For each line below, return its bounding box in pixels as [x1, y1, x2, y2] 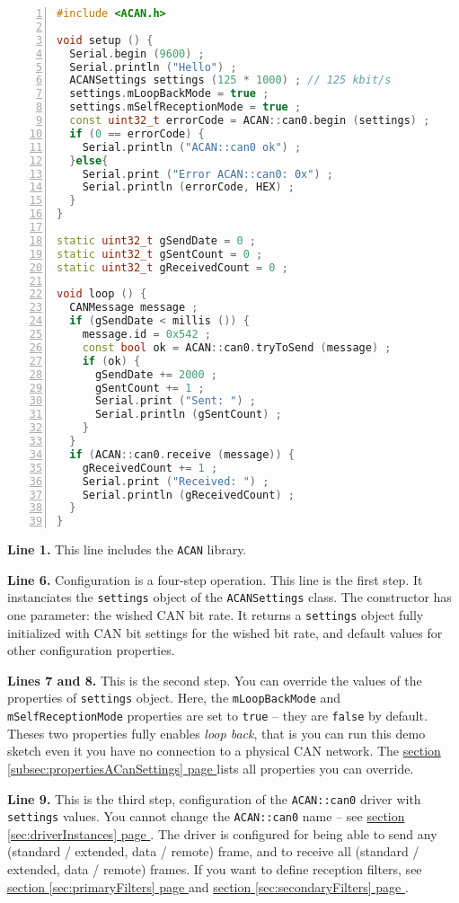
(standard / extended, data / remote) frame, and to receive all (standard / [7, 842, 419, 861]
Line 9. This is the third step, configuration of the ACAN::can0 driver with [7, 789, 421, 808]
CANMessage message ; [69, 301, 199, 314]
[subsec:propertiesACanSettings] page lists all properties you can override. [7, 758, 414, 777]
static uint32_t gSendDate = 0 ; [57, 234, 257, 247]
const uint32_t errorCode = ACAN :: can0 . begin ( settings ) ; [69, 114, 430, 127]
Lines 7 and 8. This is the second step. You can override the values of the [7, 670, 422, 689]
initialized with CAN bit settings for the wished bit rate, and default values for [7, 623, 443, 642]
